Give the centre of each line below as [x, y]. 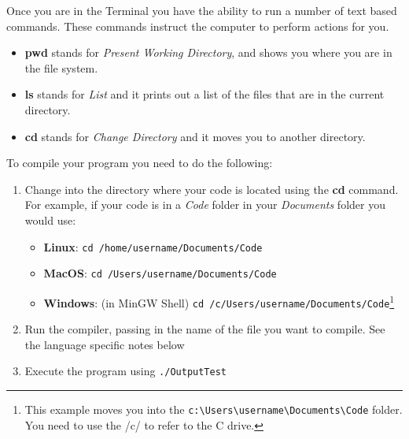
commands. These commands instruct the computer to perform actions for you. [198, 26]
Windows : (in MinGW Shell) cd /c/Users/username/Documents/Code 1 [219, 301]
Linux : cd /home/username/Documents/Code [153, 246]
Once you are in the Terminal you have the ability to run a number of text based [202, 10]
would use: [50, 219]
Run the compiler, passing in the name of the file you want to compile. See [205, 329]
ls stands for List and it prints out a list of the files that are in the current [204, 94]
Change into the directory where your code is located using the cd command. [212, 189]
